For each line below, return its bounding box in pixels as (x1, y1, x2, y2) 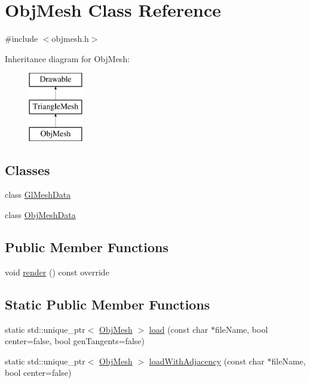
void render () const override (5, 265, 109, 278)
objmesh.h (51, 32, 89, 45)
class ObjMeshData (5, 209, 76, 221)
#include (5, 32, 38, 45)
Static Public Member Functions (5, 295, 210, 313)
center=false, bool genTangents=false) (5, 335, 145, 347)
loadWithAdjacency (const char (149, 354, 265, 367)
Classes (5, 160, 50, 179)
